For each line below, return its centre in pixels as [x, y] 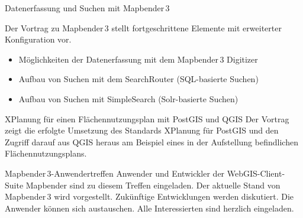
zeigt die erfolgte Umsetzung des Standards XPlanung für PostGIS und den [142, 130]
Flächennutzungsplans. [46, 153]
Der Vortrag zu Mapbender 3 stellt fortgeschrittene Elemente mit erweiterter [143, 27]
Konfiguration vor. [38, 39]
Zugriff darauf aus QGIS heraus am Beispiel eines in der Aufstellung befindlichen [151, 141]
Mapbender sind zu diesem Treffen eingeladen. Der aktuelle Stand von [153, 185]
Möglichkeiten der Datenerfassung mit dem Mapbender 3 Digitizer [138, 59]
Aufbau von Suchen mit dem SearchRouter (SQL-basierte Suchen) [138, 79]
